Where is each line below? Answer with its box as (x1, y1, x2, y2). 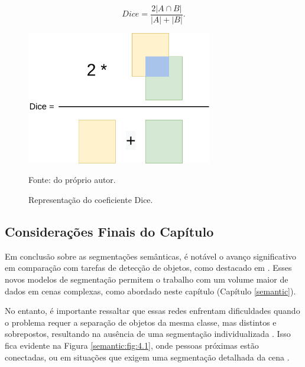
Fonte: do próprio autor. (28, 173, 116, 186)
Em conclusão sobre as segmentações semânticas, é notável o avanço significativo (5, 250, 297, 262)
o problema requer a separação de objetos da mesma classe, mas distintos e (5, 316, 277, 328)
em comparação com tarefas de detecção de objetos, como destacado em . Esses (5, 261, 292, 274)
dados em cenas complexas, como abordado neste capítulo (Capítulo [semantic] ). (5, 284, 296, 297)
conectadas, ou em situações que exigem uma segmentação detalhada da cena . (5, 350, 290, 363)
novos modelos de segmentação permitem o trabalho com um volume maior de (5, 273, 288, 286)
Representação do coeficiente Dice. (28, 194, 153, 206)
